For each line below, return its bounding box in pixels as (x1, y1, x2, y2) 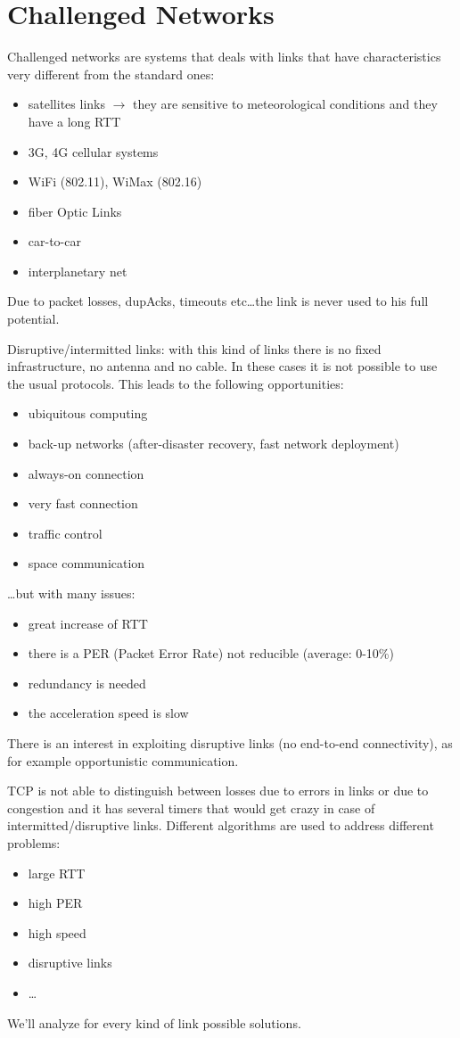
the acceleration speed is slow (28, 704, 189, 722)
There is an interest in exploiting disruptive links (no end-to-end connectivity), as (7, 733, 453, 752)
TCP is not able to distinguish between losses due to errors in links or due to (7, 781, 429, 800)
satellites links (28, 95, 105, 113)
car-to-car (28, 232, 81, 251)
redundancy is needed (28, 673, 146, 692)
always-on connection (28, 464, 144, 482)
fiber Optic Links (28, 202, 122, 220)
